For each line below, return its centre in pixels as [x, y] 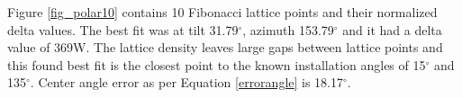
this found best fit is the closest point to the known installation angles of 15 [217, 64]
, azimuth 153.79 [288, 29]
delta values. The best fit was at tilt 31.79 [123, 29]
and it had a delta [392, 29]
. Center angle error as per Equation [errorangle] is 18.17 [187, 82]
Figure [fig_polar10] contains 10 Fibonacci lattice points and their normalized [222, 12]
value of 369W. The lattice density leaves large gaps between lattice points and [225, 47]
